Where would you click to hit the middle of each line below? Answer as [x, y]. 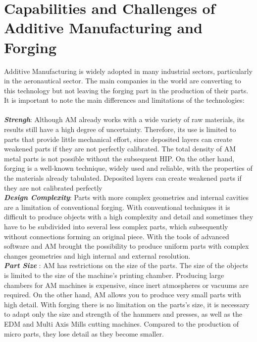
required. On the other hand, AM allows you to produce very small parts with [123, 295]
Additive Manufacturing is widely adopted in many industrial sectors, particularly [128, 71]
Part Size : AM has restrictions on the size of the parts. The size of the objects [126, 265]
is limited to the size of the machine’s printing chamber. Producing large [114, 275]
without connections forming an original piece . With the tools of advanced [117, 236]
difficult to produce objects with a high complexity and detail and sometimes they [129, 217]
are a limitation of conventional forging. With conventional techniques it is [117, 207]
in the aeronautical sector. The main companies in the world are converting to [123, 81]
